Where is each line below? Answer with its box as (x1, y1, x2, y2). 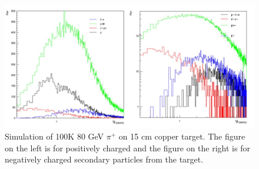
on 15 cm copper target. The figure (118, 130, 245, 143)
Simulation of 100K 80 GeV (5, 130, 104, 143)
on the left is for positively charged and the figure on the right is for (5, 141, 250, 154)
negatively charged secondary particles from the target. (5, 153, 204, 165)
